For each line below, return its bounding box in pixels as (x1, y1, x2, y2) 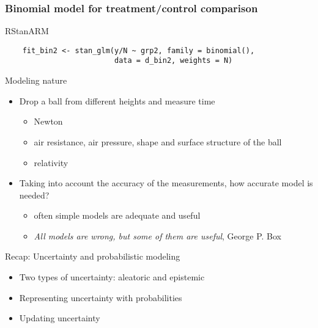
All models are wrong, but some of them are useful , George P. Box (34, 229, 282, 242)
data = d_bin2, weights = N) (114, 56, 233, 65)
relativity (34, 156, 68, 169)
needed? (19, 188, 50, 201)
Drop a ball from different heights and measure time (19, 94, 215, 107)
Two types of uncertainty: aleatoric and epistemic (19, 271, 205, 283)
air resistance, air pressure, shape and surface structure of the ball (34, 135, 282, 148)
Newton (34, 115, 63, 128)
